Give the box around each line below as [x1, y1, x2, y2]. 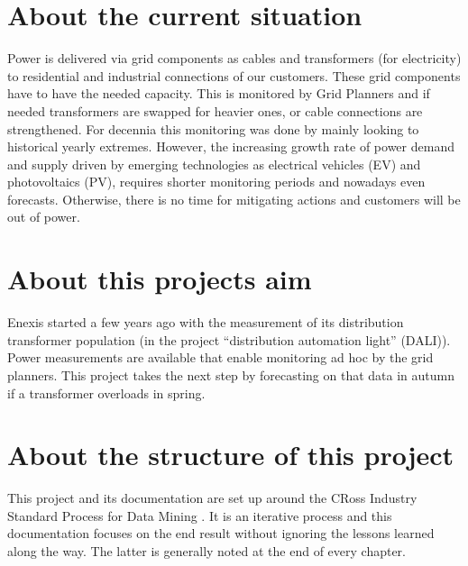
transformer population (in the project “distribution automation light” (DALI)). [7, 330, 451, 349]
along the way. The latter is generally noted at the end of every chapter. [7, 542, 406, 561]
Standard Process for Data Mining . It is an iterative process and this [7, 506, 392, 525]
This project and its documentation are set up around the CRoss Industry [7, 488, 418, 507]
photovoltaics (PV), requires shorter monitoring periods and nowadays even [7, 172, 426, 191]
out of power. [7, 207, 80, 226]
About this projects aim [7, 260, 312, 297]
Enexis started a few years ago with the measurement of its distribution [7, 313, 404, 332]
